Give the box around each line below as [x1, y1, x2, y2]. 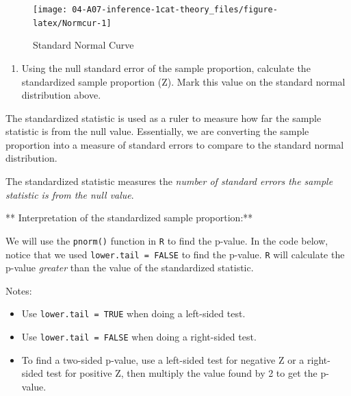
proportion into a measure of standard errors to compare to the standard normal [5, 137, 344, 151]
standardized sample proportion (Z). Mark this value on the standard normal [21, 74, 346, 88]
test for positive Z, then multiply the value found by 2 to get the [46, 366, 317, 380]
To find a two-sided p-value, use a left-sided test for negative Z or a [21, 352, 304, 367]
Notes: [5, 283, 32, 297]
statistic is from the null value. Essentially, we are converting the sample [5, 124, 309, 138]
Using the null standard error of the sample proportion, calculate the [21, 60, 311, 75]
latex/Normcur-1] [33, 18, 112, 28]
